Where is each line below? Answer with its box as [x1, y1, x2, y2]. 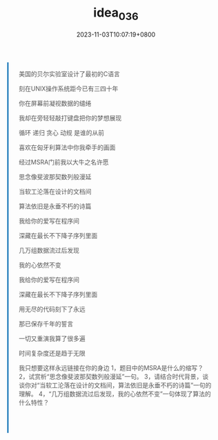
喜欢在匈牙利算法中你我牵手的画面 [19, 143, 116, 152]
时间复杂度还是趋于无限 [19, 349, 86, 357]
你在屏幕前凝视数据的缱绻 [19, 99, 92, 107]
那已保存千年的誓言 [19, 320, 74, 328]
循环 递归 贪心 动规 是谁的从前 [19, 128, 105, 136]
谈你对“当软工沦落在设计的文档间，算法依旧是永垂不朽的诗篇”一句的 [19, 381, 212, 389]
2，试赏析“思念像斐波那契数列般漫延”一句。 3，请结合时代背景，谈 [19, 372, 209, 381]
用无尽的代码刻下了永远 [19, 304, 86, 313]
